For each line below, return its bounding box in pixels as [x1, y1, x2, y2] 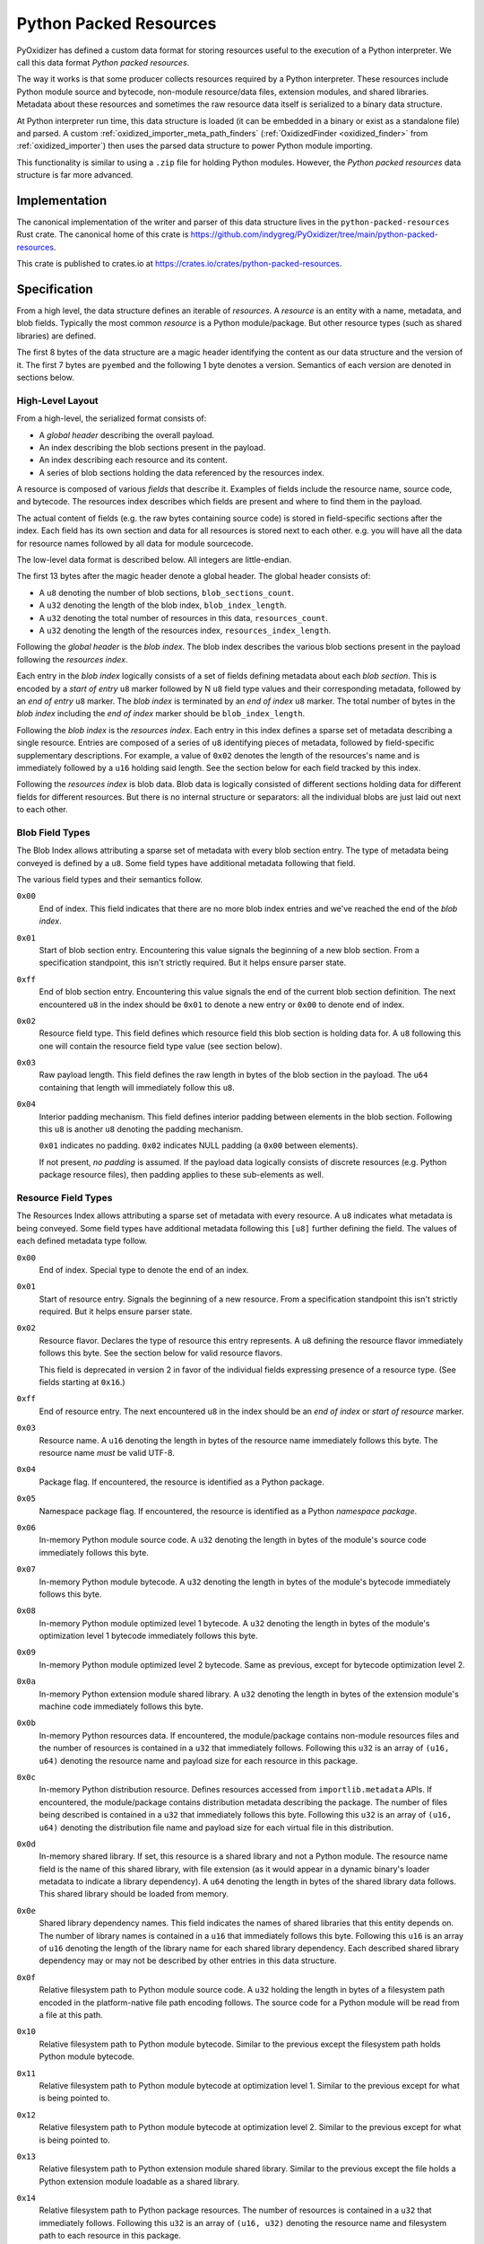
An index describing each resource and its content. [39, 454, 228, 466]
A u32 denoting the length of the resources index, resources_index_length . [39, 625, 332, 636]
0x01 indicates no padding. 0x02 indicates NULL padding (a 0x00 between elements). [39, 1140, 359, 1151]
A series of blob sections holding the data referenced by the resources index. [39, 467, 324, 478]
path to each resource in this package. [39, 2231, 181, 2241]
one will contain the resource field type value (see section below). [39, 1040, 282, 1051]
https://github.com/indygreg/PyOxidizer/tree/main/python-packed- [190, 229, 439, 240]
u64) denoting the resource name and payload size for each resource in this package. [39, 1755, 359, 1766]
